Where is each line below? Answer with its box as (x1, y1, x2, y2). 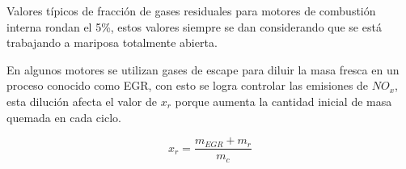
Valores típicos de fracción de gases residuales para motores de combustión (6, 2, 376, 19)
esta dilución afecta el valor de (6, 92, 157, 109)
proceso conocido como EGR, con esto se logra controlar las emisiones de (6, 77, 369, 94)
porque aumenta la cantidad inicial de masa (175, 92, 392, 109)
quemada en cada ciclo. (6, 108, 121, 125)
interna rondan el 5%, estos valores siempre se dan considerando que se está (6, 18, 382, 35)
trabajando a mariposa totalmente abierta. (6, 34, 218, 51)
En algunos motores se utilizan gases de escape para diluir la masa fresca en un (6, 61, 400, 78)
